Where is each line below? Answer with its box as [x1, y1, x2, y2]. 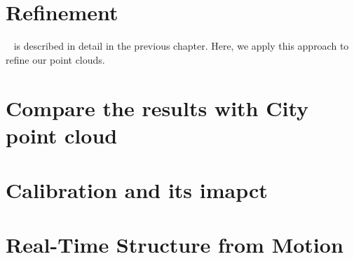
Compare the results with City [6, 93, 309, 122]
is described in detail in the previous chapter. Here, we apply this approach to [13, 38, 349, 53]
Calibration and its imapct [6, 176, 268, 204]
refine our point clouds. [6, 52, 105, 66]
